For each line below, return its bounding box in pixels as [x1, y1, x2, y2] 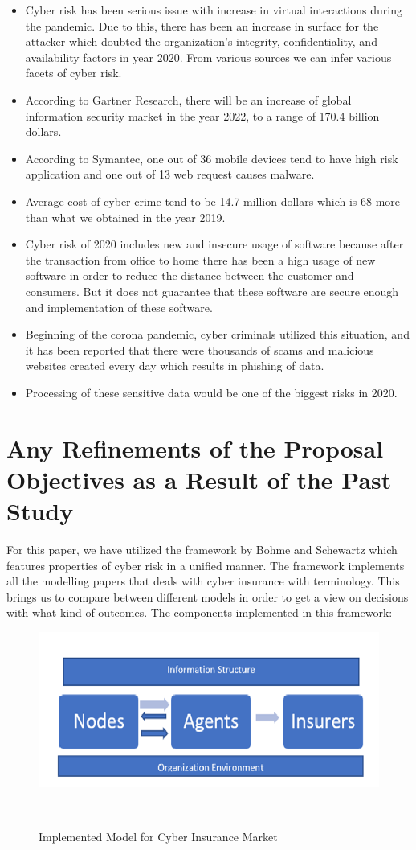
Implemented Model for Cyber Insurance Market [39, 828, 278, 845]
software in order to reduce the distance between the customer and [25, 267, 354, 284]
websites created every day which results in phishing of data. [25, 357, 324, 374]
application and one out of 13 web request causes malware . [25, 166, 315, 183]
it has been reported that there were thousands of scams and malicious [25, 341, 374, 358]
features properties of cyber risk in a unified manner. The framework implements [6, 556, 405, 573]
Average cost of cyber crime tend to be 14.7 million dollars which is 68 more [25, 192, 401, 209]
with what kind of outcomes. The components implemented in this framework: [6, 604, 393, 621]
